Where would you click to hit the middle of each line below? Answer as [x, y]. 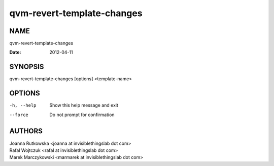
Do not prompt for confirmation [82, 115]
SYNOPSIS [27, 67]
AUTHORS [26, 131]
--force [19, 115]
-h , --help [23, 105]
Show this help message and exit [84, 105]
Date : [15, 52]
